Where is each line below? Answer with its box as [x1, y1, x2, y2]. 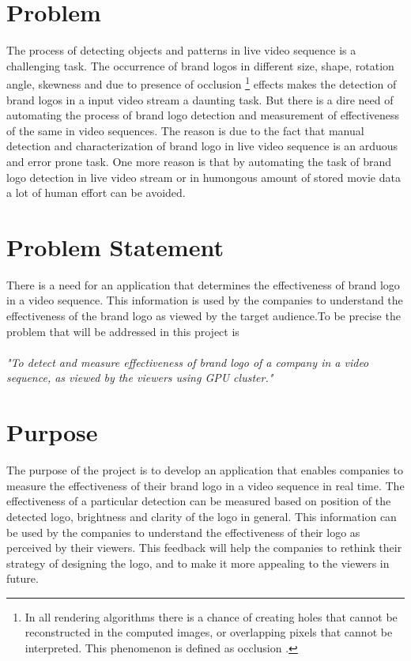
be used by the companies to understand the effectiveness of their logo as [6, 523, 360, 540]
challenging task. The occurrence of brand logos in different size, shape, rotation [6, 57, 394, 74]
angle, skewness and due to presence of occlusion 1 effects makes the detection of [6, 74, 397, 92]
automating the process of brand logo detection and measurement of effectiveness [6, 107, 400, 123]
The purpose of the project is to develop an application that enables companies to [6, 462, 404, 478]
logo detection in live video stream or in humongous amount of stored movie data [6, 168, 401, 185]
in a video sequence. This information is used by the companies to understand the [6, 292, 403, 308]
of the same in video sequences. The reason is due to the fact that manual [6, 122, 364, 138]
